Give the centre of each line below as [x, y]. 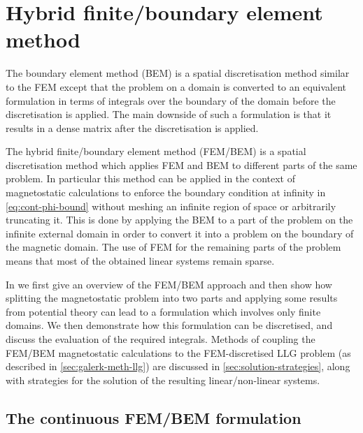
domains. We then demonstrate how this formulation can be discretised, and [169, 325]
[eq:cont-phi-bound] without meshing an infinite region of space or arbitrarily [171, 206]
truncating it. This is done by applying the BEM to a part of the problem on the [179, 220]
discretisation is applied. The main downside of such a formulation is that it [169, 114]
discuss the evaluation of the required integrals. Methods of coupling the [161, 339]
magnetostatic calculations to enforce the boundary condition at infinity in [166, 192]
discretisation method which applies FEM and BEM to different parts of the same [181, 164]
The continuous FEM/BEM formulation [154, 417]
